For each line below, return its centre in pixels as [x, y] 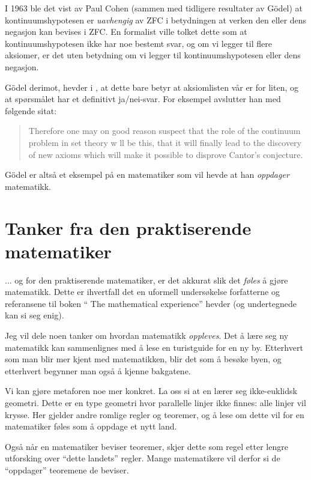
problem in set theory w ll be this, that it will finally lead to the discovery [165, 142]
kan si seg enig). [35, 315]
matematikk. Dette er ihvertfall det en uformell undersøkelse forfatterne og [142, 292]
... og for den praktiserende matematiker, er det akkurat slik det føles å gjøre [146, 280]
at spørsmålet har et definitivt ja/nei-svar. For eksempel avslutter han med [143, 99]
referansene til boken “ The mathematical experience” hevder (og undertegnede [151, 303]
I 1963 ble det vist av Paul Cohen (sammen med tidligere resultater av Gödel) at [154, 8]
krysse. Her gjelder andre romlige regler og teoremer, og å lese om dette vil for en [155, 414]
